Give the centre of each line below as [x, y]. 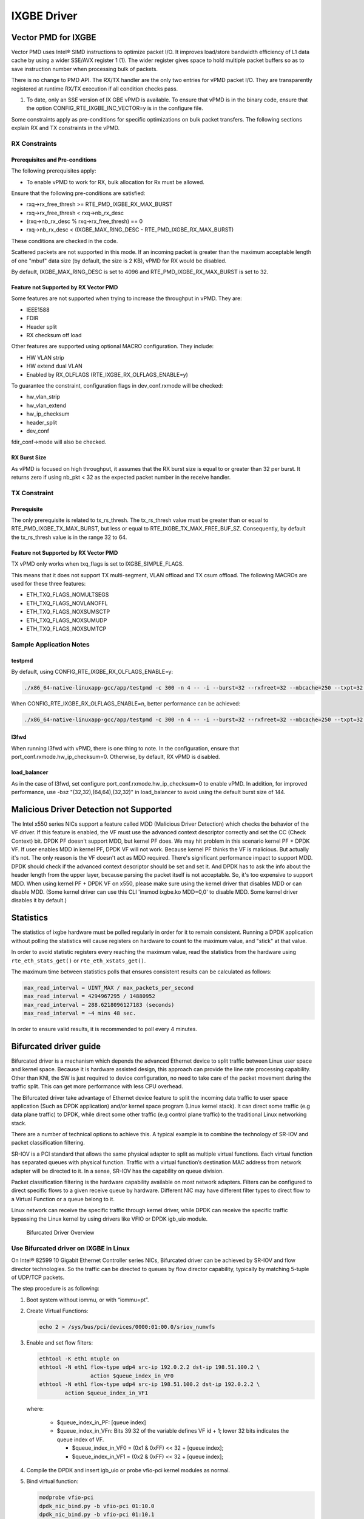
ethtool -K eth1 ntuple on [79, 1359]
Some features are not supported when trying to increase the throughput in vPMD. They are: [126, 298]
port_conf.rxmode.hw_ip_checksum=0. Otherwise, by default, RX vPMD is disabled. [116, 757]
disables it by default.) [39, 900]
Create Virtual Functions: [57, 1311]
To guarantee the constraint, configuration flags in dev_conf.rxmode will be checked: [117, 385]
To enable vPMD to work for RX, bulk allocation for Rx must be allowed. [115, 182]
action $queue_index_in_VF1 [106, 1393]
